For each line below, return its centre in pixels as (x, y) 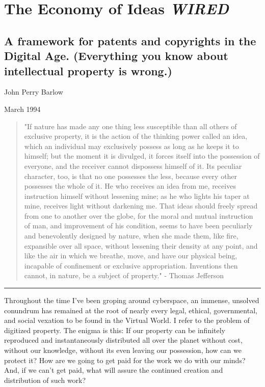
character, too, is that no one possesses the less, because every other (131, 176)
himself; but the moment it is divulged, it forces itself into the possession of (142, 156)
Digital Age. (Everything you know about (116, 56)
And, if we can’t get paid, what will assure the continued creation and (114, 370)
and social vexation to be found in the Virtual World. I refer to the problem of (127, 320)
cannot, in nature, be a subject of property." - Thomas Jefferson (124, 275)
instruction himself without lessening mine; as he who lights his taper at (137, 196)
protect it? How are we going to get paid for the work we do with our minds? (125, 360)
